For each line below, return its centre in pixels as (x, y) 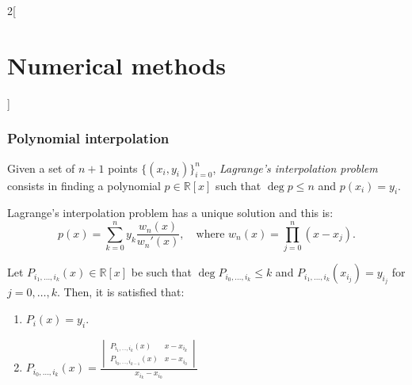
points (123, 168)
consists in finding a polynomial (84, 185)
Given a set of (41, 168)
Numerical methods (117, 65)
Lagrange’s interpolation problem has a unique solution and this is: (170, 213)
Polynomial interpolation (88, 138)
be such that (162, 272)
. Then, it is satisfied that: (120, 292)
